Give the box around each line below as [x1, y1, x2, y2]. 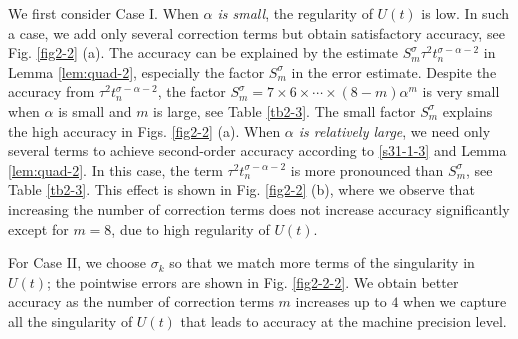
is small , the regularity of [217, 3, 373, 23]
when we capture [403, 291, 507, 312]
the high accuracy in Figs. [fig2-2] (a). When [8, 120, 281, 141]
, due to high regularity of [111, 218, 270, 239]
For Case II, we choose [8, 252, 147, 273]
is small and [58, 100, 132, 121]
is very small [422, 81, 500, 102]
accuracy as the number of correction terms [8, 291, 274, 312]
